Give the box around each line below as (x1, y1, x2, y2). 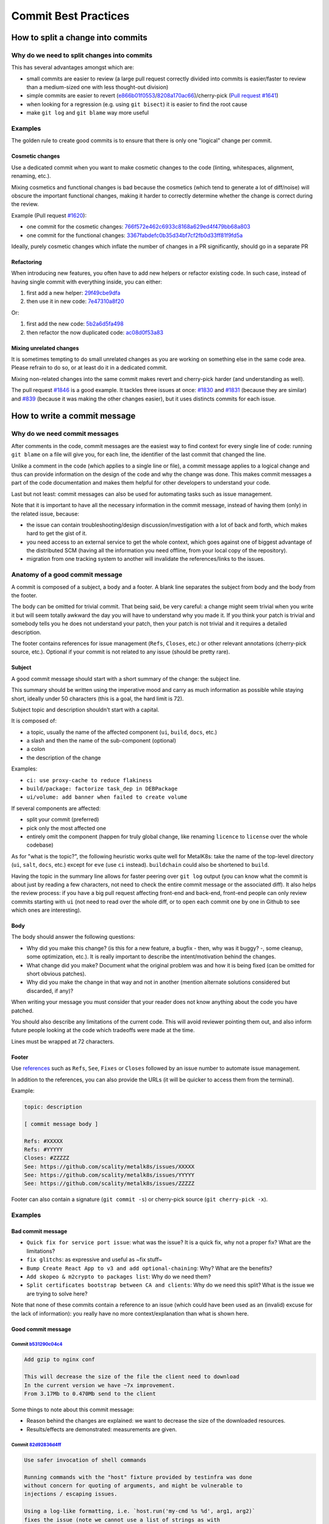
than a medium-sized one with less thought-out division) (26, 84, 169, 91)
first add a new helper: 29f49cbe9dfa (26, 290, 121, 297)
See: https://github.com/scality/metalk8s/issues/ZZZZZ (24, 1180, 195, 1187)
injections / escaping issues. (24, 1490, 118, 1498)
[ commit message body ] (24, 1120, 99, 1127)
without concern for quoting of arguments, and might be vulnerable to (24, 1482, 243, 1489)
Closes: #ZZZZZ (24, 1155, 69, 1161)
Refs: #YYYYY (24, 1146, 63, 1153)
